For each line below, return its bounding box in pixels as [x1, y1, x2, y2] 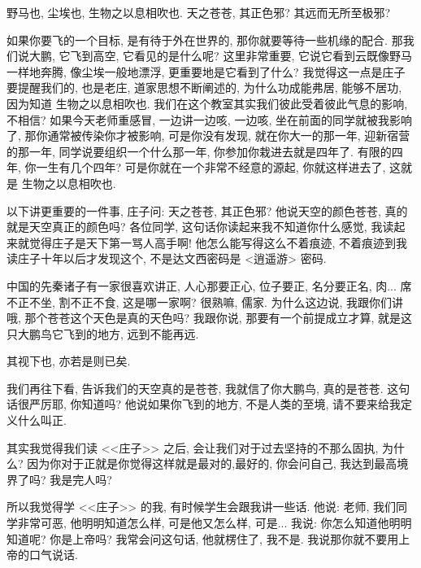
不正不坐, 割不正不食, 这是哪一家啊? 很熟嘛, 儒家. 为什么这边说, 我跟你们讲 [7, 293, 404, 310]
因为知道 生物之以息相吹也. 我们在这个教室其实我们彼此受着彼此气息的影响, [7, 94, 408, 111]
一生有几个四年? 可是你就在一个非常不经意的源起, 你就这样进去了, [36, 159, 386, 176]
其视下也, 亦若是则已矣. [7, 352, 131, 369]
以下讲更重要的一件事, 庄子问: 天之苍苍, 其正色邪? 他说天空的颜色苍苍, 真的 [7, 202, 408, 219]
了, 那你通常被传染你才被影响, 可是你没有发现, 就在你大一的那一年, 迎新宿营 [7, 127, 410, 144]
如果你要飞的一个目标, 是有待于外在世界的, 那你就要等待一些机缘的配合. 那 [7, 31, 403, 48]
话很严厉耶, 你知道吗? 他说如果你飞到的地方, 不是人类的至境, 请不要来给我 [7, 395, 401, 413]
